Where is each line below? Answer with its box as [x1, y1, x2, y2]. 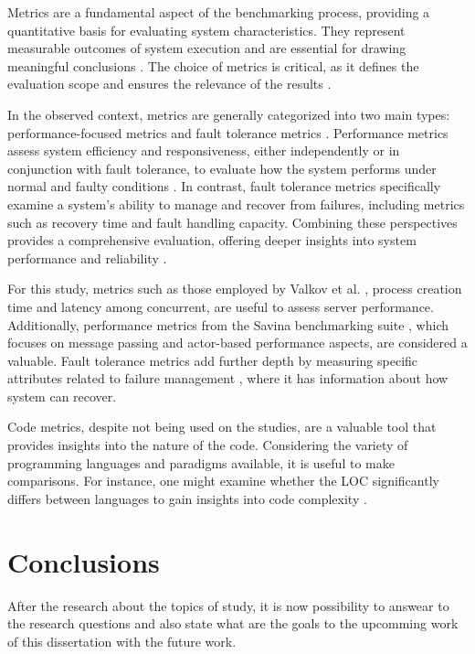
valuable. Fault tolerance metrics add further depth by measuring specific [7, 350, 418, 370]
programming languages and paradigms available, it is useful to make [7, 453, 395, 472]
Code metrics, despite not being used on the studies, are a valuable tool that [7, 417, 437, 436]
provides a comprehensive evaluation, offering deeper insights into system [7, 231, 417, 250]
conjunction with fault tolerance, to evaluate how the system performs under [7, 158, 437, 177]
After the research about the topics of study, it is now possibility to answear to [7, 595, 449, 615]
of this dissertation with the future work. [7, 631, 237, 650]
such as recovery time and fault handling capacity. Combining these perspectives [7, 212, 458, 231]
